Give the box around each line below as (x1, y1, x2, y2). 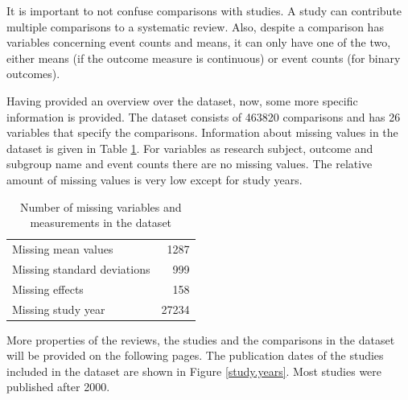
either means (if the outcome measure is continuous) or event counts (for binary (6, 49, 401, 66)
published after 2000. (6, 378, 110, 395)
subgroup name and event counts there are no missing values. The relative (6, 155, 373, 172)
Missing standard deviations (12, 260, 150, 277)
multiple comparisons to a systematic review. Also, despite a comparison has (6, 18, 384, 35)
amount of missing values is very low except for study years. (6, 171, 303, 188)
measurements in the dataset (30, 214, 172, 231)
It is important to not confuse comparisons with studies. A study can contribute (6, 2, 402, 19)
